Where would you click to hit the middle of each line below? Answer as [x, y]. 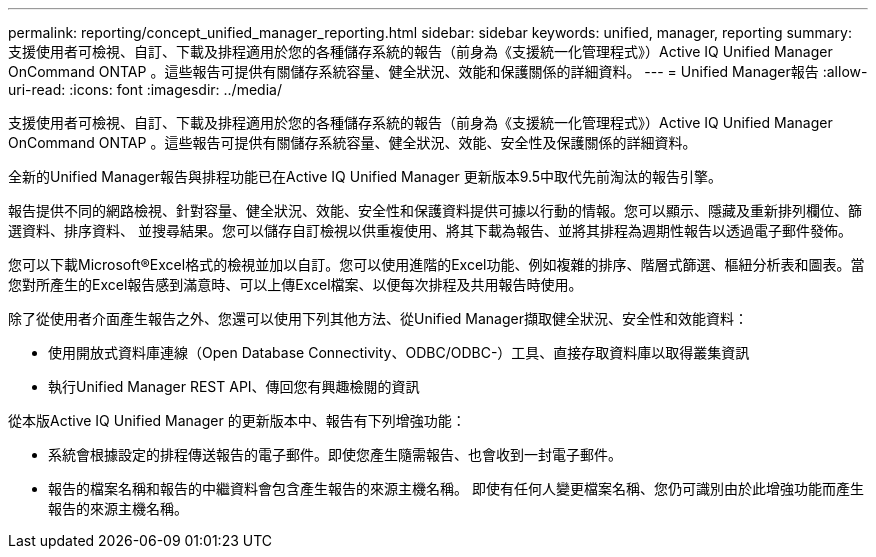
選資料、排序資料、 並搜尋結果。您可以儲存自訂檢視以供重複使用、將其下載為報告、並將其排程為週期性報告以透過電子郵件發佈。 [430, 230]
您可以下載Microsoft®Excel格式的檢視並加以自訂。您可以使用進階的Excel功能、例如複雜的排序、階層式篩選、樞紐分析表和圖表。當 [436, 264]
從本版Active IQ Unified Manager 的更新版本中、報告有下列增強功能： [237, 420]
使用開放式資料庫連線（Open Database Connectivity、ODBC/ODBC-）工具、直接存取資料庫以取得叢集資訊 [399, 352]
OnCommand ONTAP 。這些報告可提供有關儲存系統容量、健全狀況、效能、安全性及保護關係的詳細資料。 [352, 142]
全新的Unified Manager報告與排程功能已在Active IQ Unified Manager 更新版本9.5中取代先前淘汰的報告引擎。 [365, 176]
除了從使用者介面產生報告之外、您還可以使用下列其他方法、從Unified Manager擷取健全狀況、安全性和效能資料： [378, 318]
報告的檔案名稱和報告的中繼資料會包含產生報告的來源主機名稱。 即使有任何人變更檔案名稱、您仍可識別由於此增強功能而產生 [456, 488]
